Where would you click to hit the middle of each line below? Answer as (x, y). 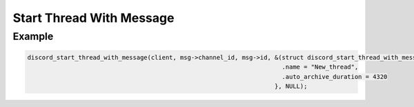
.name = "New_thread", (320, 67)
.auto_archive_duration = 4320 (335, 76)
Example (33, 36)
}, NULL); (291, 86)
